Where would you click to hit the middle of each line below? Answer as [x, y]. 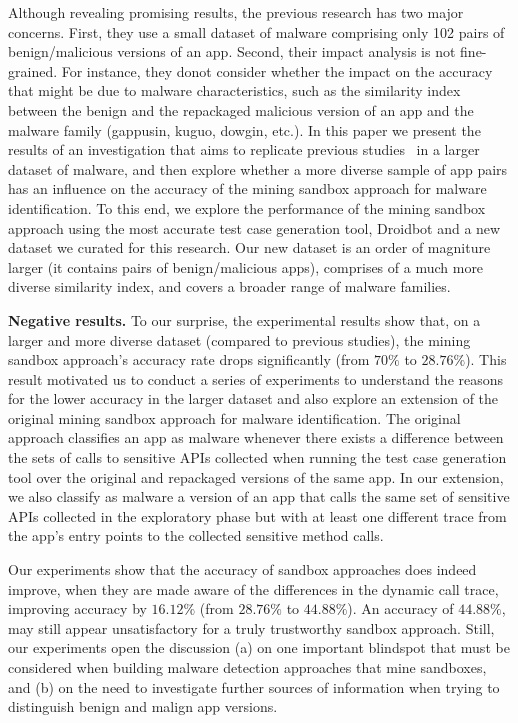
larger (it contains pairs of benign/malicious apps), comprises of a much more [246, 266]
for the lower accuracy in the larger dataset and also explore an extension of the [253, 398]
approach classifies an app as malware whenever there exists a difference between [256, 437]
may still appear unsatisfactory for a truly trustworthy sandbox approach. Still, [251, 627]
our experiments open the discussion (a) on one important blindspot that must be [259, 647]
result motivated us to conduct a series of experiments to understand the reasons [256, 378]
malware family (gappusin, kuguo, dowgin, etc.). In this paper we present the [244, 129]
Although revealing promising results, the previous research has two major [236, 12]
